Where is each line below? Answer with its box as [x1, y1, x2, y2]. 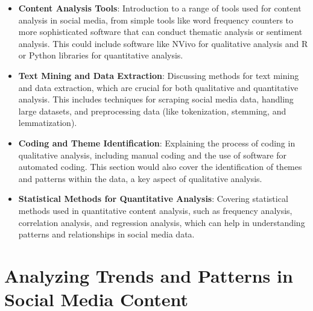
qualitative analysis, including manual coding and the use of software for [18, 148, 286, 161]
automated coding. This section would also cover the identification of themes [18, 160, 302, 173]
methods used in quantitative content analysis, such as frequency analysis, [18, 204, 292, 216]
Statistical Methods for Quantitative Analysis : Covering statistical [18, 192, 288, 205]
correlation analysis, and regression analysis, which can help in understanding [18, 216, 305, 228]
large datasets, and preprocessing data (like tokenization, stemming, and [18, 104, 286, 117]
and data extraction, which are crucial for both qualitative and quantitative [18, 81, 299, 93]
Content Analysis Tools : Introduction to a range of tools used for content [18, 2, 302, 14]
